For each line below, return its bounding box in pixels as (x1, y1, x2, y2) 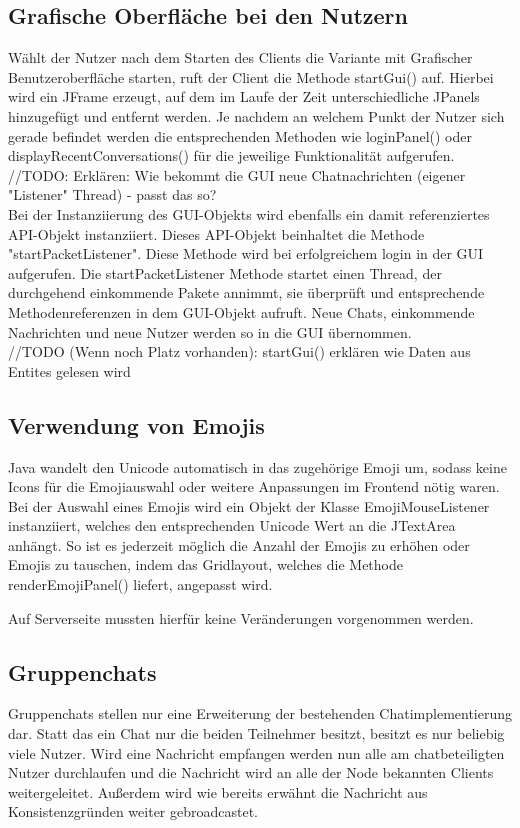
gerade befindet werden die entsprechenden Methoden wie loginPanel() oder (8, 125, 473, 146)
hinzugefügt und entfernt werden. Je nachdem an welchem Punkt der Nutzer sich (8, 105, 505, 126)
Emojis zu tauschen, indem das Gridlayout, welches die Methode (8, 554, 403, 575)
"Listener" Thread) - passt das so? (8, 184, 217, 205)
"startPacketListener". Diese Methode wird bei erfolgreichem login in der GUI (8, 243, 484, 264)
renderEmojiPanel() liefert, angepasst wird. (8, 574, 273, 595)
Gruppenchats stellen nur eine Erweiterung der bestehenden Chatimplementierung (8, 703, 513, 724)
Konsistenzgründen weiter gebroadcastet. (8, 801, 259, 822)
